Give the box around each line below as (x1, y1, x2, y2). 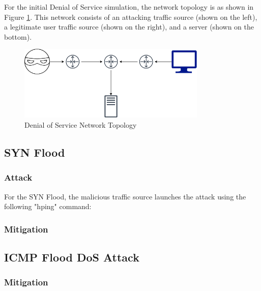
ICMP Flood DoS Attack (4, 249, 139, 265)
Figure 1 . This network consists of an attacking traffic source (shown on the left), (4, 11, 257, 22)
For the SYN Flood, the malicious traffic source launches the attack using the (4, 191, 246, 201)
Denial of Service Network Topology (24, 120, 137, 130)
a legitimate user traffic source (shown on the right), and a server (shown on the (4, 21, 254, 32)
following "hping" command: (4, 201, 92, 212)
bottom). (4, 31, 32, 42)
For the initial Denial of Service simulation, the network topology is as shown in (4, 2, 254, 12)
